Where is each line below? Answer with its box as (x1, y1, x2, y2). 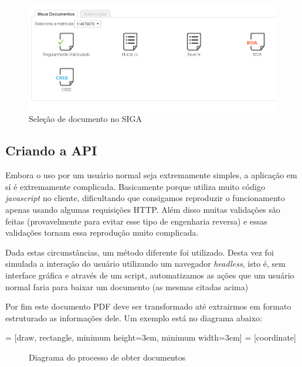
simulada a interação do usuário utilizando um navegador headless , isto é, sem (5, 257, 286, 270)
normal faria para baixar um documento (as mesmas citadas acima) (5, 280, 249, 293)
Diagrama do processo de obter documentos (29, 351, 186, 363)
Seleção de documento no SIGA (29, 113, 142, 125)
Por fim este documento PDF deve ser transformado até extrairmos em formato (5, 300, 291, 312)
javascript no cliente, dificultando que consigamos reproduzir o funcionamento (5, 192, 285, 204)
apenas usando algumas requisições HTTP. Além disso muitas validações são (5, 203, 280, 216)
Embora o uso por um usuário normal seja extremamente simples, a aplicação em (5, 169, 297, 181)
